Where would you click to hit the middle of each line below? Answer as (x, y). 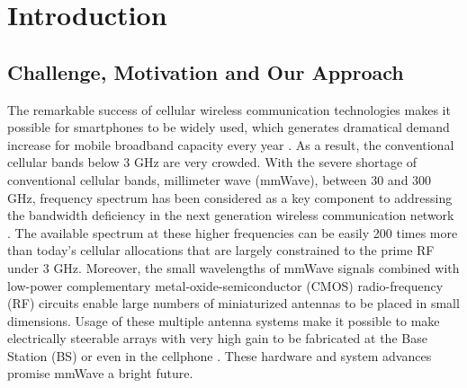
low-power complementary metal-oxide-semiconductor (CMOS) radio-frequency (225, 285)
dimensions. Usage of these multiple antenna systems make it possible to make (224, 320)
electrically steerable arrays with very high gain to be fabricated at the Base (217, 338)
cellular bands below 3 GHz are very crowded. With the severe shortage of (212, 162)
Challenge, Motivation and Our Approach (206, 71)
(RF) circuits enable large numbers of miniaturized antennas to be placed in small (233, 303)
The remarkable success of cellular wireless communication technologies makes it (229, 109)
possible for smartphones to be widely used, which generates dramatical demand (229, 127)
